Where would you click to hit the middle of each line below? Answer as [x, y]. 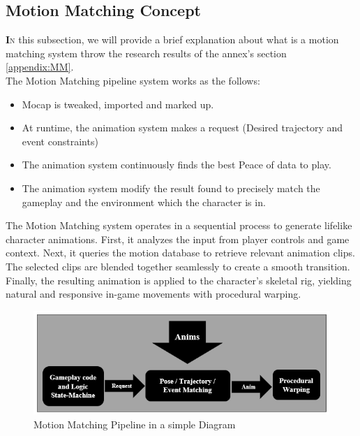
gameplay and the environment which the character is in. [144, 202]
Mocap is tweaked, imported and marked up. [118, 104]
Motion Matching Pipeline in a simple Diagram [135, 424]
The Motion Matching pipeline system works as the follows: [133, 80]
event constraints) [60, 141]
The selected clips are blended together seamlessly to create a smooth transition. [178, 266]
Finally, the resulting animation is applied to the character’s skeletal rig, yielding [179, 280]
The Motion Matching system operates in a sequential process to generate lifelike [179, 225]
